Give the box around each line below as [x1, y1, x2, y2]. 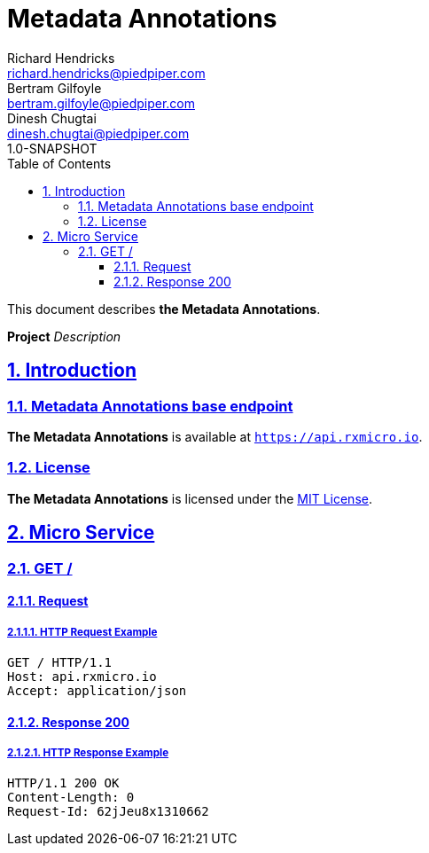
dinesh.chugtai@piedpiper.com [7, 125, 190, 141]
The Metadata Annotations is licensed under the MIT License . [7, 490, 372, 506]
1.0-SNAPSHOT [7, 140, 97, 156]
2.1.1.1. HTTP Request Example [7, 625, 158, 638]
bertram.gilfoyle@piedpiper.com [7, 95, 195, 111]
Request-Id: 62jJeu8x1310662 [7, 804, 209, 819]
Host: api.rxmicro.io [7, 669, 157, 684]
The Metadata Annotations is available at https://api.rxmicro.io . [7, 428, 423, 444]
